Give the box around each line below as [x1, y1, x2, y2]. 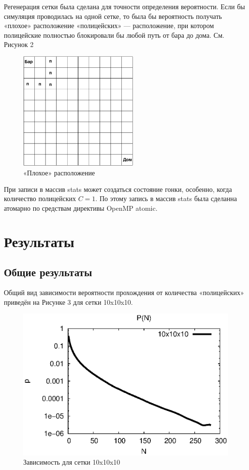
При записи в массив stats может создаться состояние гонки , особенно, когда [4, 184, 232, 194]
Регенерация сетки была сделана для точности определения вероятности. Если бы [4, 1, 245, 11]
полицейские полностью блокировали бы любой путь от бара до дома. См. [4, 30, 224, 40]
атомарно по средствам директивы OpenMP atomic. [4, 203, 158, 213]
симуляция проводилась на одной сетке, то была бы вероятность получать [4, 11, 222, 21]
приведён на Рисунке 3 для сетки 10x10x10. [4, 297, 133, 307]
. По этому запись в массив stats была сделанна [95, 193, 237, 204]
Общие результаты [4, 265, 92, 280]
